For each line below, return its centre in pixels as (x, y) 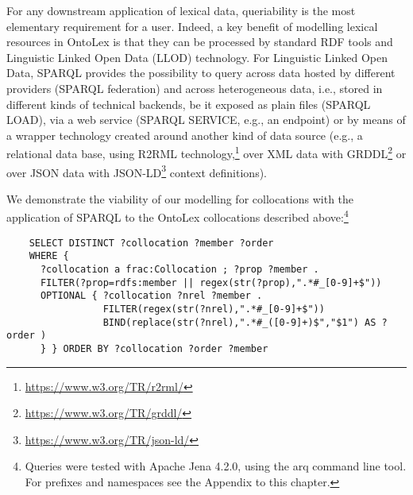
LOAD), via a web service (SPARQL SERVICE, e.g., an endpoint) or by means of (206, 120)
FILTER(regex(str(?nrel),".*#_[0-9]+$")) (214, 309)
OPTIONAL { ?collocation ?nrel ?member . (151, 296)
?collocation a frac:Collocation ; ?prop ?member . (179, 269)
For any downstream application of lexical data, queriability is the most (181, 10)
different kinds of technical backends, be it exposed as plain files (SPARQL (189, 104)
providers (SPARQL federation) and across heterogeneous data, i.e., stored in (195, 88)
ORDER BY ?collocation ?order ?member (166, 348)
